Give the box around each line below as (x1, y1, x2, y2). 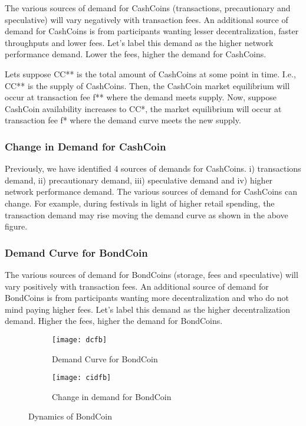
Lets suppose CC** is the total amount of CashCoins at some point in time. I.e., (5, 67, 296, 80)
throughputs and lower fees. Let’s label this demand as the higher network (5, 36, 274, 48)
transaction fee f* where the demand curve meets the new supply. (5, 114, 241, 126)
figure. (5, 220, 28, 232)
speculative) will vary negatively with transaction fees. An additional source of (5, 13, 288, 25)
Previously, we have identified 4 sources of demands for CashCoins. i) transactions (5, 162, 301, 175)
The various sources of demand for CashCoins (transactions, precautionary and (5, 2, 291, 14)
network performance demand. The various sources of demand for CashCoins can (5, 185, 298, 198)
